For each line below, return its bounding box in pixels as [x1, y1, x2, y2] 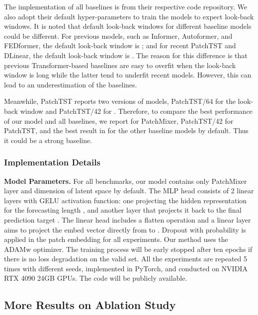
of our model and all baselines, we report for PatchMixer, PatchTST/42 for [4, 115, 234, 126]
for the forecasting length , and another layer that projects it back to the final [4, 205, 242, 215]
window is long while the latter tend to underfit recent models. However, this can [4, 70, 252, 80]
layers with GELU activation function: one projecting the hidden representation [4, 195, 247, 205]
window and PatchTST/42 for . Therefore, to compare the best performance [20, 105, 253, 116]
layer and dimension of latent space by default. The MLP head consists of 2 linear [4, 185, 254, 196]
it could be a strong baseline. [4, 135, 92, 145]
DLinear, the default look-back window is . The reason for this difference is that [4, 50, 248, 60]
